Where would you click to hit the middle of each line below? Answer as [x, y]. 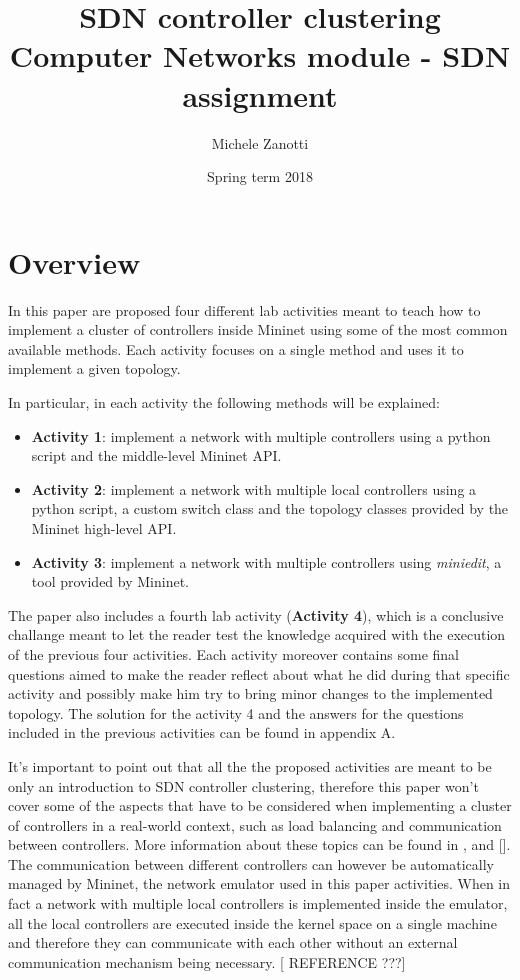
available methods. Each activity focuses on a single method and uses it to [236, 348]
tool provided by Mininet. [110, 581]
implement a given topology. [94, 368]
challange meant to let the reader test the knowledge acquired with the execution [257, 634]
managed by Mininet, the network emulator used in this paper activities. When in [259, 883]
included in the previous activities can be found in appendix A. [202, 732]
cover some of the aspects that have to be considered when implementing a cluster [260, 805]
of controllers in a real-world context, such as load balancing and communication [255, 824]
